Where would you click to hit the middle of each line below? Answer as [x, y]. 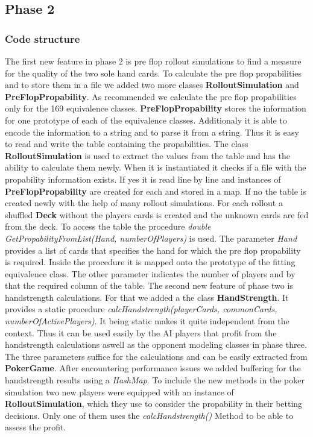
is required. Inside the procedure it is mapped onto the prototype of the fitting [150, 262]
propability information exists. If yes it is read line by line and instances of [143, 179]
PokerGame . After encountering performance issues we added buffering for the [153, 368]
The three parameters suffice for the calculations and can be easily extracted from [156, 356]
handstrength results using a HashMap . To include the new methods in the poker [155, 380]
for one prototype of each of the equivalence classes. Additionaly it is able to [146, 120]
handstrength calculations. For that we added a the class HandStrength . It [147, 297]
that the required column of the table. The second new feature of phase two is [149, 285]
